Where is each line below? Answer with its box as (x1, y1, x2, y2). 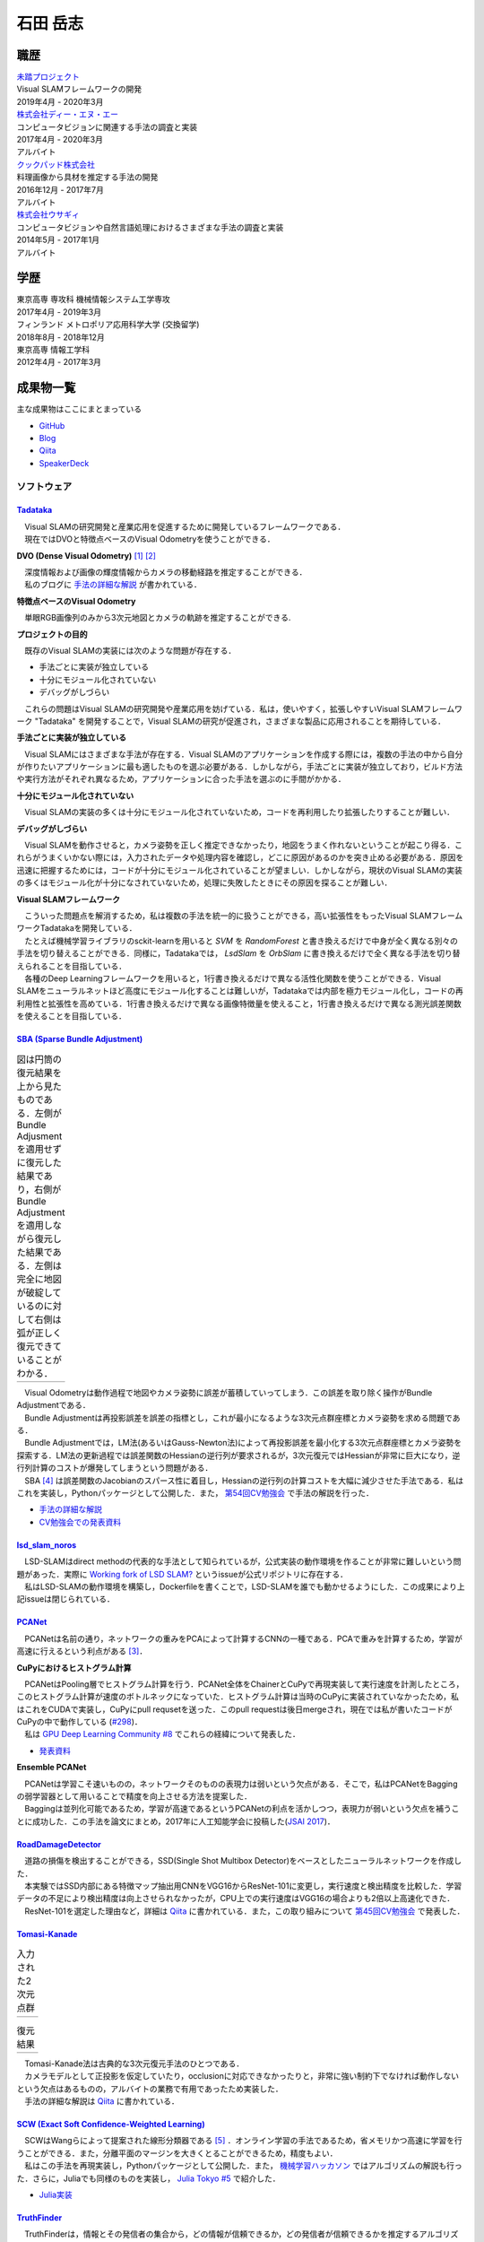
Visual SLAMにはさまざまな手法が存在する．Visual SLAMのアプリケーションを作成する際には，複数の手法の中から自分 (23, 749, 463, 760)
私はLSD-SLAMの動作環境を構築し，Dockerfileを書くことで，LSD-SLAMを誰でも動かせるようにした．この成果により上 (23, 1581, 465, 1592)
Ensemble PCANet (16, 1762, 87, 1773)
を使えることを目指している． (16, 1011, 127, 1021)
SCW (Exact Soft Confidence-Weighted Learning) (16, 2119, 205, 2130)
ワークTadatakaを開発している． (16, 923, 137, 934)
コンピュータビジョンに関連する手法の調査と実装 (16, 121, 197, 132)
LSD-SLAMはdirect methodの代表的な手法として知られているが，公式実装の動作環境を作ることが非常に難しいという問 (23, 1556, 462, 1567)
